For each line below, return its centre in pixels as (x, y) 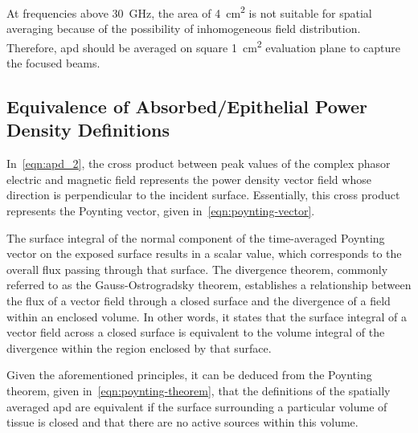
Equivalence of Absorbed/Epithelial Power (187, 106)
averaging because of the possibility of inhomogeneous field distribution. (184, 29)
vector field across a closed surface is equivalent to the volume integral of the (196, 332)
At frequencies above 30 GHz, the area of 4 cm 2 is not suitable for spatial (189, 12)
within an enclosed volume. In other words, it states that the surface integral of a (207, 316)
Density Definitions (88, 130)
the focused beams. (53, 63)
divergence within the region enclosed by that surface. (139, 347)
